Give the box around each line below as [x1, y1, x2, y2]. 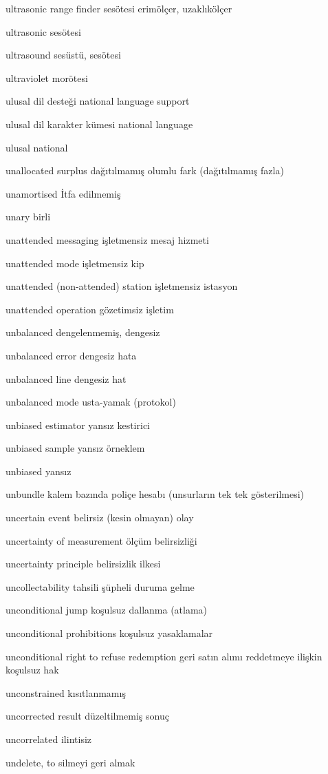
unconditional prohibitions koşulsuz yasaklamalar [6, 626, 213, 640]
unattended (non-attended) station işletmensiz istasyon [6, 279, 238, 293]
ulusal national [6, 140, 68, 154]
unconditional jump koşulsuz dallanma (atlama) [6, 603, 208, 617]
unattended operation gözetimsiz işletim [6, 302, 174, 316]
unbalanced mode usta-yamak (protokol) [6, 395, 176, 409]
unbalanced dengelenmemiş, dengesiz [6, 325, 160, 339]
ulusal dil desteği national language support [6, 94, 190, 108]
